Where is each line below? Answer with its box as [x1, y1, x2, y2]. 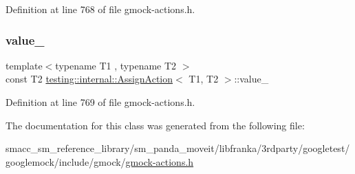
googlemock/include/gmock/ [6, 154, 126, 168]
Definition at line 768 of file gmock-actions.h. [6, 2, 195, 16]
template [6, 58, 43, 72]
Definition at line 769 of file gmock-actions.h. [6, 95, 195, 109]
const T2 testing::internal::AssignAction [6, 72, 173, 86]
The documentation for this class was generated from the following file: [6, 118, 305, 132]
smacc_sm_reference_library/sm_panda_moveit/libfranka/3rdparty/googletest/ [6, 141, 350, 155]
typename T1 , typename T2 [55, 58, 177, 72]
